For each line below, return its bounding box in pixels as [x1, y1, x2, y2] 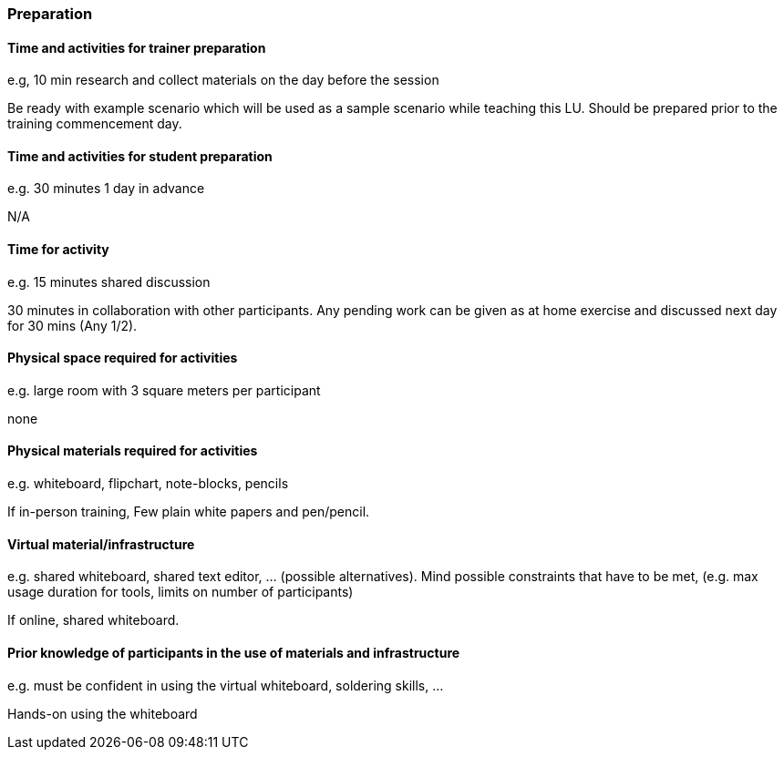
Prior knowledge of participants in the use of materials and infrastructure [7, 644, 460, 660]
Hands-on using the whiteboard [7, 705, 198, 721]
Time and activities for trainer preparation [7, 39, 266, 56]
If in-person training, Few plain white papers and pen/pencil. [7, 504, 370, 520]
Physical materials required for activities [7, 443, 258, 459]
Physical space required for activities [7, 350, 238, 366]
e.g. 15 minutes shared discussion [7, 273, 211, 290]
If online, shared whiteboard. [7, 612, 180, 629]
